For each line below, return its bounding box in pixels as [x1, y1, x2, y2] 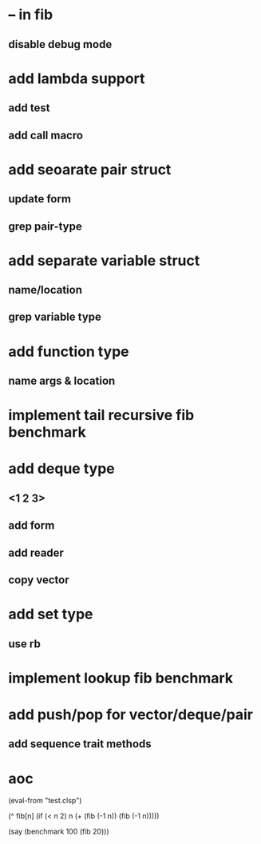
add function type [8, 342, 129, 361]
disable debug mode [8, 38, 113, 51]
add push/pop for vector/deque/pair [8, 706, 254, 723]
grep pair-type [8, 219, 82, 233]
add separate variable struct [8, 251, 200, 270]
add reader [8, 546, 64, 559]
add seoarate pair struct [8, 160, 172, 178]
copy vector [8, 574, 69, 586]
